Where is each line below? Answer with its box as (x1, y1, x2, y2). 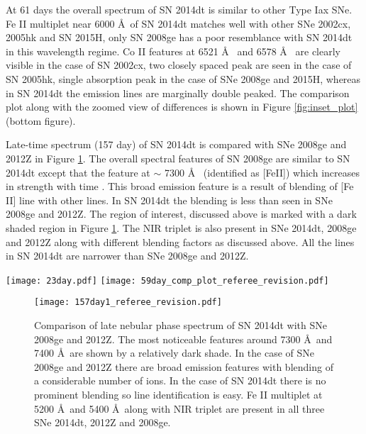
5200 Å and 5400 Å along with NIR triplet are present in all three (34, 401, 325, 416)
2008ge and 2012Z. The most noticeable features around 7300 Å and (34, 331, 333, 346)
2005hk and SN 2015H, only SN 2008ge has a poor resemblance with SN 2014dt (6, 30, 353, 45)
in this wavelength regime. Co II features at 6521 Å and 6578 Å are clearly (6, 43, 340, 58)
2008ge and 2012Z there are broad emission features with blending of (34, 359, 333, 374)
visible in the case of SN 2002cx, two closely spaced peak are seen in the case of (6, 57, 352, 72)
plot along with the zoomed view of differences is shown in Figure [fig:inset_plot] (6, 99, 358, 114)
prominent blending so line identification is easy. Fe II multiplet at (34, 386, 323, 401)
